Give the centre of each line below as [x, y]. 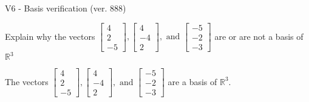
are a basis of [192, 81]
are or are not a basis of [259, 36]
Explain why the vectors [50, 36]
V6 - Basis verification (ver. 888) [66, 8]
